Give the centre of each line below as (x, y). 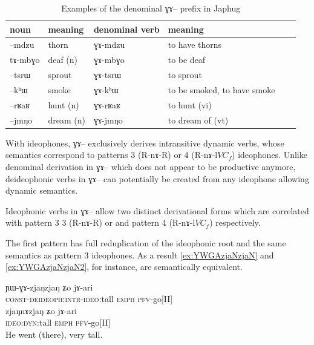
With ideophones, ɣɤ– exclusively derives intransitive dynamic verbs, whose (145, 143)
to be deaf (187, 60)
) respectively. (235, 222)
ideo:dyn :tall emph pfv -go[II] (58, 322)
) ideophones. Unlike (270, 155)
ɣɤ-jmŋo (108, 120)
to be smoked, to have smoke (221, 89)
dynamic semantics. (42, 190)
